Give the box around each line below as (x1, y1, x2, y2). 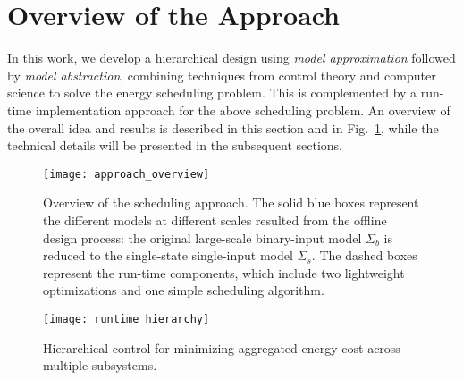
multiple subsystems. (43, 356, 157, 375)
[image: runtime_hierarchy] (43, 312, 210, 325)
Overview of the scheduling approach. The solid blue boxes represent (43, 193, 419, 212)
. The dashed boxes (311, 246, 417, 265)
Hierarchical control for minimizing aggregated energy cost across (43, 338, 400, 357)
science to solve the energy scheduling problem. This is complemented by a (7, 83, 417, 102)
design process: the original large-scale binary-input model (43, 228, 362, 247)
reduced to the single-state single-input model (43, 246, 293, 265)
